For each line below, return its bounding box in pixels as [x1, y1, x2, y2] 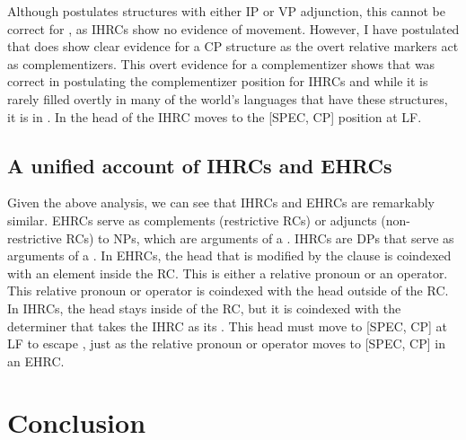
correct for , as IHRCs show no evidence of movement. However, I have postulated [7, 19, 460, 38]
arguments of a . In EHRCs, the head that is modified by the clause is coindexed [7, 246, 452, 265]
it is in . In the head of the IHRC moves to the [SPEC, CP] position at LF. [7, 107, 422, 126]
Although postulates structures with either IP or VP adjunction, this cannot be [7, 2, 445, 20]
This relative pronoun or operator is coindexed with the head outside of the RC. [7, 281, 449, 300]
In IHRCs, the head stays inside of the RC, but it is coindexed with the [7, 298, 401, 317]
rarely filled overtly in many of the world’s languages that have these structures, [7, 89, 448, 108]
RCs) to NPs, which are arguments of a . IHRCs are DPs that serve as [66, 228, 454, 247]
